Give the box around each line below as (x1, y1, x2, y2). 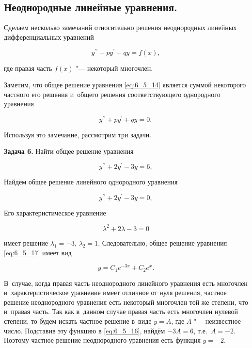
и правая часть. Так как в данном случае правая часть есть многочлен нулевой (4, 306, 238, 316)
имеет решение (4, 237, 48, 248)
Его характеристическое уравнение (4, 207, 106, 217)
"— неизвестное (193, 316, 241, 326)
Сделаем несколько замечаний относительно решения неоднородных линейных (4, 22, 237, 33)
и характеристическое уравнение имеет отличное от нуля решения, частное (4, 287, 227, 298)
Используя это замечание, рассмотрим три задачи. (4, 129, 152, 139)
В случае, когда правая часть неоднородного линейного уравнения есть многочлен (4, 278, 248, 288)
